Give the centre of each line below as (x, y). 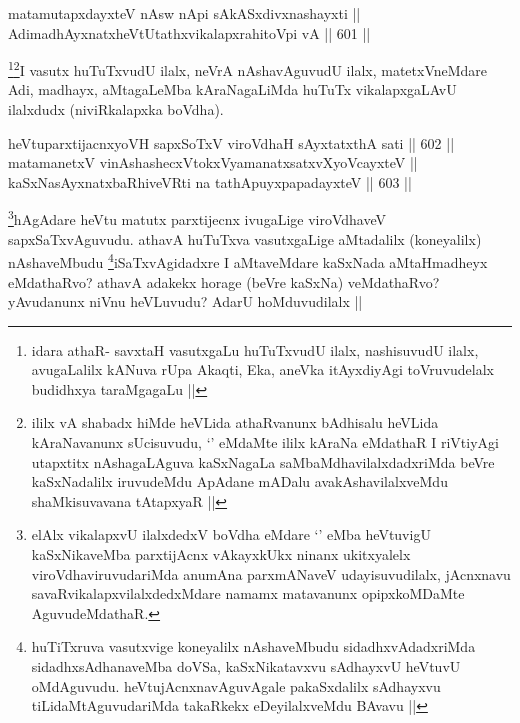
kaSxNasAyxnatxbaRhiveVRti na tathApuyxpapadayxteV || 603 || (210, 181)
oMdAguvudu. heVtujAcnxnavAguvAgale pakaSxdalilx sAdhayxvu (236, 685)
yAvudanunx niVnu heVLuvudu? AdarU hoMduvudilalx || (185, 301)
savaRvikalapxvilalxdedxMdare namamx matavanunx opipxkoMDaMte (248, 593)
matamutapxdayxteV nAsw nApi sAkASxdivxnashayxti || (184, 13)
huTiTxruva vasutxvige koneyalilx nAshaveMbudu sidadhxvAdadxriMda (253, 646)
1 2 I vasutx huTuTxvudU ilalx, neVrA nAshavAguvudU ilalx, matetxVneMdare (248, 68)
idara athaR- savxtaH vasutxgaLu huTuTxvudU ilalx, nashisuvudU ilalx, (255, 349)
